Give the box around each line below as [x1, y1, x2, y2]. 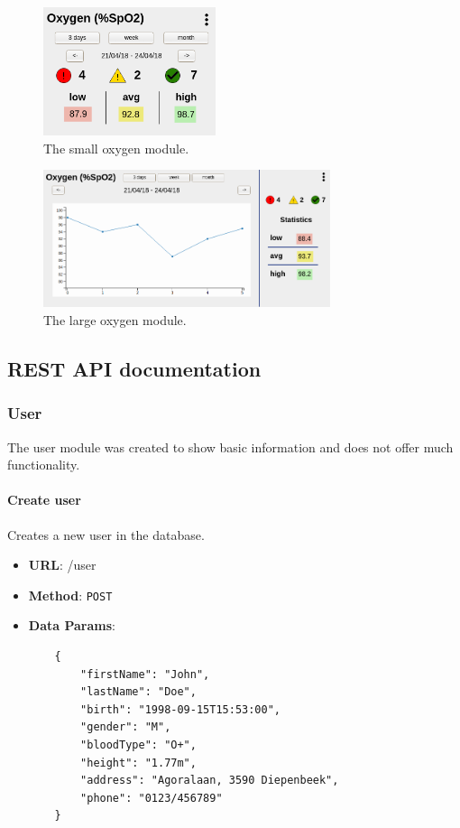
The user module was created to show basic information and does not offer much [7, 437, 454, 456]
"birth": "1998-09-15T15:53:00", [80, 702, 281, 716]
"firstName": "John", [80, 667, 210, 681]
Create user [7, 490, 81, 509]
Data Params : [28, 616, 115, 635]
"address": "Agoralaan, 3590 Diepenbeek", [80, 774, 339, 787]
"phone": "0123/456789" [80, 791, 223, 805]
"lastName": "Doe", [80, 685, 197, 699]
